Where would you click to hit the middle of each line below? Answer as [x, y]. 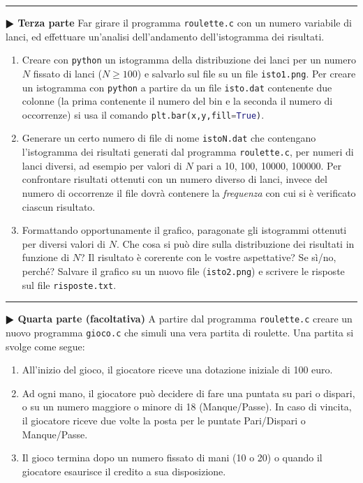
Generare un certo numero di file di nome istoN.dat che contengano [169, 138]
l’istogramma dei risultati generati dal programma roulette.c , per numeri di [188, 152]
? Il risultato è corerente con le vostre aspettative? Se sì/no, [208, 257]
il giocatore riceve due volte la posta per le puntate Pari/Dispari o [164, 420]
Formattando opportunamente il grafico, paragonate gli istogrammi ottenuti [184, 230]
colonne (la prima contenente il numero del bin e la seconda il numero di [177, 101]
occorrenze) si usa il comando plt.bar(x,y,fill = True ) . [143, 114]
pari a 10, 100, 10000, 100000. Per [269, 165]
